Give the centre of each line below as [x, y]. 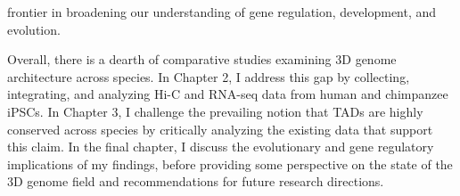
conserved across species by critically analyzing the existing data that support [220, 129]
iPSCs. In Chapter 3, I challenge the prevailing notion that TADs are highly [215, 111]
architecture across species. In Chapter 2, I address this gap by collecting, [209, 76]
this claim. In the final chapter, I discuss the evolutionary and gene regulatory [221, 147]
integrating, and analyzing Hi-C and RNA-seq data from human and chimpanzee [228, 94]
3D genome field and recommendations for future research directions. [196, 181]
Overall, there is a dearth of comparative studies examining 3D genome [202, 59]
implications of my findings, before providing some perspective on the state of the [230, 163]
